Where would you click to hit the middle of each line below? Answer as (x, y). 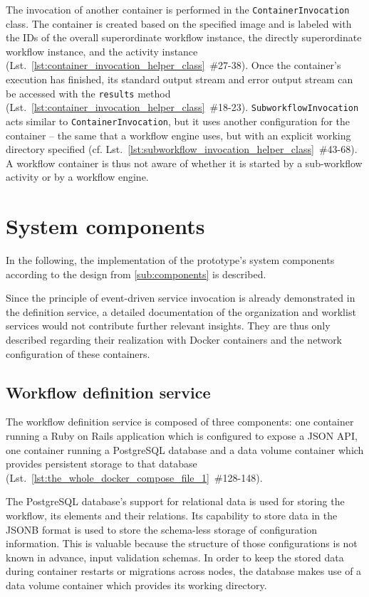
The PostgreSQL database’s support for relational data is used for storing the (175, 501)
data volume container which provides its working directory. (136, 585)
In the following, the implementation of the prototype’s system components (170, 260)
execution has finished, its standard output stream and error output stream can (180, 79)
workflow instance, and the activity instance (102, 51)
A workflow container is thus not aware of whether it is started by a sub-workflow (184, 163)
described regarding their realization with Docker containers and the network (174, 340)
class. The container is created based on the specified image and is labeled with (179, 23)
